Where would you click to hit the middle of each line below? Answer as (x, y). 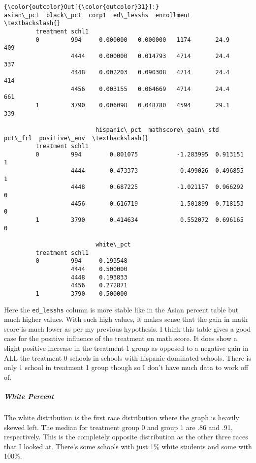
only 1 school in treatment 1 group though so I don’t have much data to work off (126, 367)
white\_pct (113, 245)
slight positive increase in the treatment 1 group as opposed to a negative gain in (126, 348)
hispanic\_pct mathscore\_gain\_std (157, 130)
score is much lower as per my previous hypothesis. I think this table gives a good (128, 328)
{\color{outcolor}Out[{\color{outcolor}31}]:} (81, 7)
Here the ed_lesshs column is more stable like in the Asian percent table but (121, 309)
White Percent (29, 396)
